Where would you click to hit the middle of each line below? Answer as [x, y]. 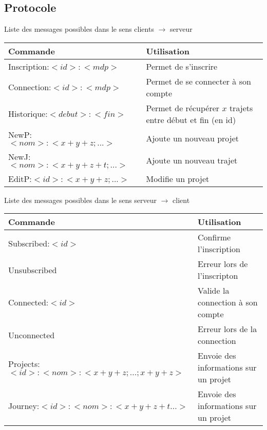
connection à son [228, 302]
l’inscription [219, 249]
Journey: [24, 406]
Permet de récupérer [183, 108]
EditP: [20, 178]
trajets [241, 108]
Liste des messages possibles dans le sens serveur [81, 200]
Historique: [28, 114]
